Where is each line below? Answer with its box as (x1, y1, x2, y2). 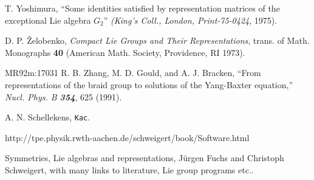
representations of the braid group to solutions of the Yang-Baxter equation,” (5, 78, 293, 91)
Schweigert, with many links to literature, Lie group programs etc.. (5, 164, 254, 176)
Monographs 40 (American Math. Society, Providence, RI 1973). (5, 46, 245, 58)
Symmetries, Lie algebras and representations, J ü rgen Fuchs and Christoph (5, 151, 284, 164)
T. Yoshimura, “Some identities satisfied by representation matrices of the (5, 2, 280, 14)
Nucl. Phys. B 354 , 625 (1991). (5, 90, 122, 103)
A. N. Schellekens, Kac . (5, 111, 90, 123)
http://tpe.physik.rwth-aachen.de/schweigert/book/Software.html (5, 131, 250, 144)
